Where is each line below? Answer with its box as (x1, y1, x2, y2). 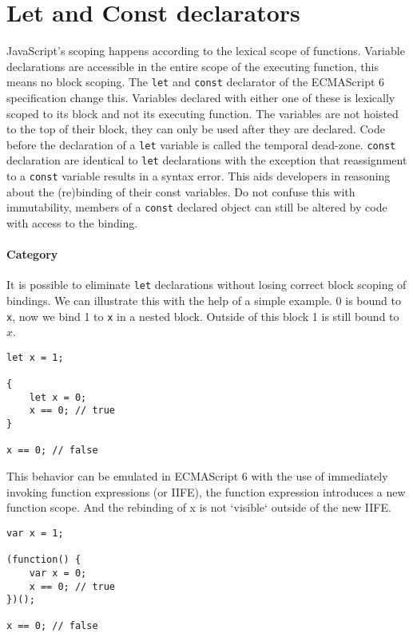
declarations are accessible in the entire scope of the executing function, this (6, 57, 379, 74)
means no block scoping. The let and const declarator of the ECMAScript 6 (6, 73, 385, 90)
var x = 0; (29, 567, 87, 579)
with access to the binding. (6, 214, 138, 231)
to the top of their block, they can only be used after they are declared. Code (6, 121, 385, 137)
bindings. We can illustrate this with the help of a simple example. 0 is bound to (6, 292, 401, 309)
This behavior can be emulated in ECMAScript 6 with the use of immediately (6, 468, 388, 485)
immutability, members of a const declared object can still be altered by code (6, 199, 387, 216)
